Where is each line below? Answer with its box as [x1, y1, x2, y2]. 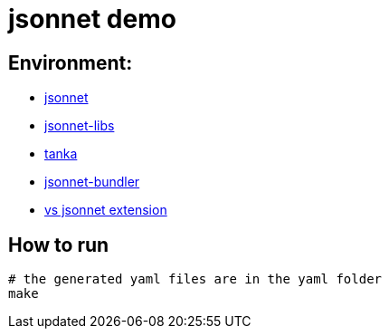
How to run [8, 233, 109, 256]
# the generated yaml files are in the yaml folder [8, 272, 383, 287]
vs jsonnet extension [44, 202, 167, 218]
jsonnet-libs [44, 118, 115, 134]
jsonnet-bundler [44, 174, 140, 190]
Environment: [8, 51, 133, 74]
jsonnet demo [8, 4, 176, 34]
